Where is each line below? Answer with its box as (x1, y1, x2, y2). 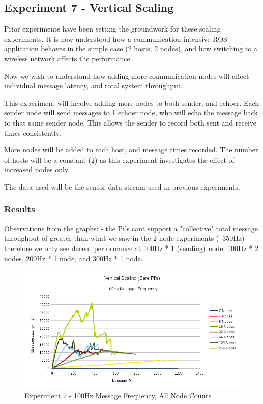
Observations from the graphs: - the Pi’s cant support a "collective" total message (4, 223, 258, 233)
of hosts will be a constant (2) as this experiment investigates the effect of (4, 154, 235, 165)
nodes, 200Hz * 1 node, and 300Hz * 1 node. (4, 253, 143, 263)
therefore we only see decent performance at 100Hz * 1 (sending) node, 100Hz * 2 (4, 242, 258, 253)
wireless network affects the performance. (4, 53, 132, 64)
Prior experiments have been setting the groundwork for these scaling (4, 23, 221, 34)
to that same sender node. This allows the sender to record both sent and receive (4, 117, 257, 128)
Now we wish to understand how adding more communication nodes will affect (4, 70, 249, 81)
